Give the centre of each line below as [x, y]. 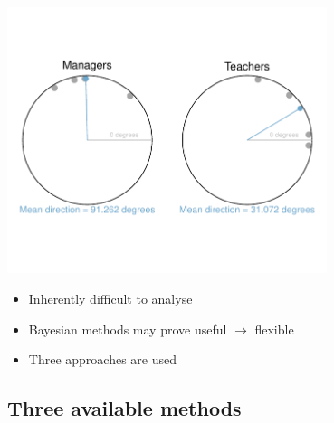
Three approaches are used [102, 359]
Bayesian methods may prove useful [128, 329]
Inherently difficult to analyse [110, 298]
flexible [274, 329]
